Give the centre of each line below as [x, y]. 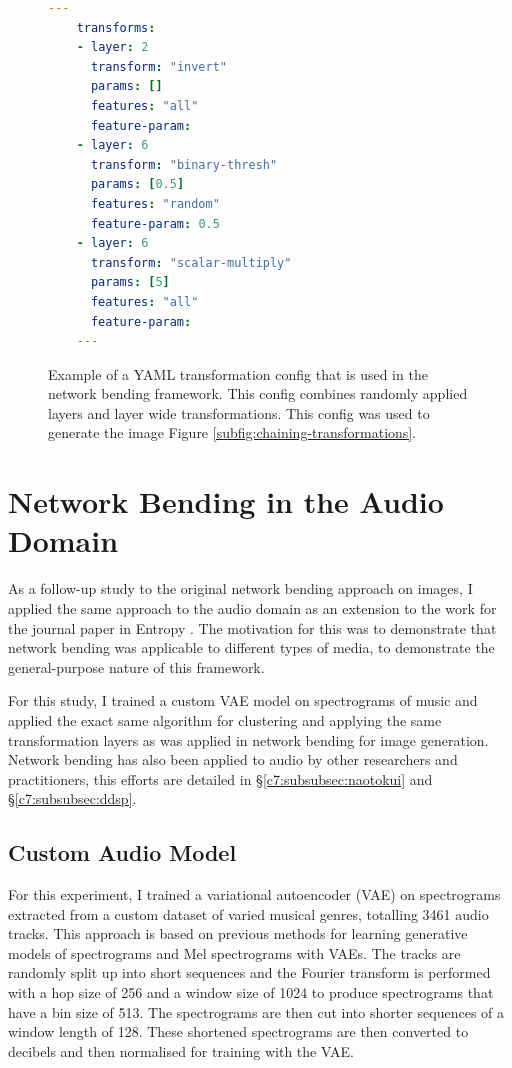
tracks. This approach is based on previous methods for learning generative [238, 933]
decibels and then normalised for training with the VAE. [181, 1050]
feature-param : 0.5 [155, 223]
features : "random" [155, 203]
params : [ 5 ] [130, 282]
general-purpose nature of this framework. [136, 666]
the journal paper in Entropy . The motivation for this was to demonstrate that [252, 627]
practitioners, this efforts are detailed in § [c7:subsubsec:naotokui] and [220, 778]
